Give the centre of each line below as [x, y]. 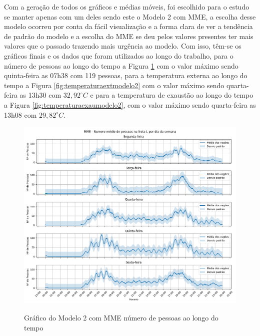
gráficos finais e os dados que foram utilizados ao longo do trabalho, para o [119, 55]
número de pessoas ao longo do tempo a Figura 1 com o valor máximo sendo [121, 65]
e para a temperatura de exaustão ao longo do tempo [172, 95]
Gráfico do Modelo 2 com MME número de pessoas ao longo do [121, 317]
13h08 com [20, 114]
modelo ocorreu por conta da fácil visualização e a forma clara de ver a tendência [128, 26]
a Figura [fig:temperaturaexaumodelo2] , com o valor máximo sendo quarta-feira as [130, 104]
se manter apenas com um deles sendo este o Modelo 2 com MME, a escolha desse [130, 16]
